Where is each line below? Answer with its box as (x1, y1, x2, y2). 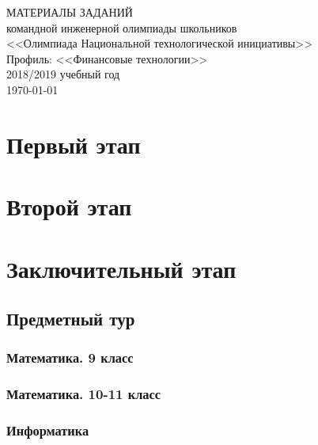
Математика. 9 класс (6, 348, 134, 367)
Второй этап (6, 190, 132, 222)
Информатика (6, 420, 89, 440)
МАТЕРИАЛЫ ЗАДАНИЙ (6, 4, 133, 20)
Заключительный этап (6, 252, 237, 284)
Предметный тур (6, 306, 135, 331)
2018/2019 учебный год (6, 66, 120, 82)
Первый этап (6, 127, 141, 160)
